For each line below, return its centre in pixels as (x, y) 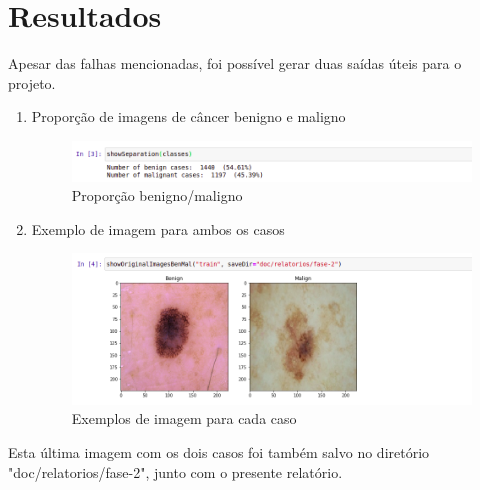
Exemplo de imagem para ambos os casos (158, 228)
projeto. (32, 82)
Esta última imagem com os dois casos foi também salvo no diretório (219, 451)
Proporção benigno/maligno (157, 195)
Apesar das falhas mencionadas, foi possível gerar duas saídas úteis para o (235, 63)
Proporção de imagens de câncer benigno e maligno (188, 116)
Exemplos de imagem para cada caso (184, 418)
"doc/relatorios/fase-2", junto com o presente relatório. (175, 471)
